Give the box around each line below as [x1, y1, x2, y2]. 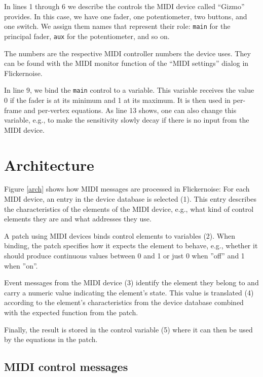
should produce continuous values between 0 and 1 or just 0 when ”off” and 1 [4, 250, 245, 260]
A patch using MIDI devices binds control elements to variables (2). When [4, 230, 236, 241]
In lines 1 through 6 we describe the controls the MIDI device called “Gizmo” [4, 1, 245, 11]
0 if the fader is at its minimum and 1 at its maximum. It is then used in [4, 94, 231, 105]
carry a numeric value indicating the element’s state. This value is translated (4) [4, 287, 254, 297]
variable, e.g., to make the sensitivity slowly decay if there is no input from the [4, 115, 249, 125]
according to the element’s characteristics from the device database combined [4, 297, 244, 308]
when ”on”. [4, 260, 38, 271]
